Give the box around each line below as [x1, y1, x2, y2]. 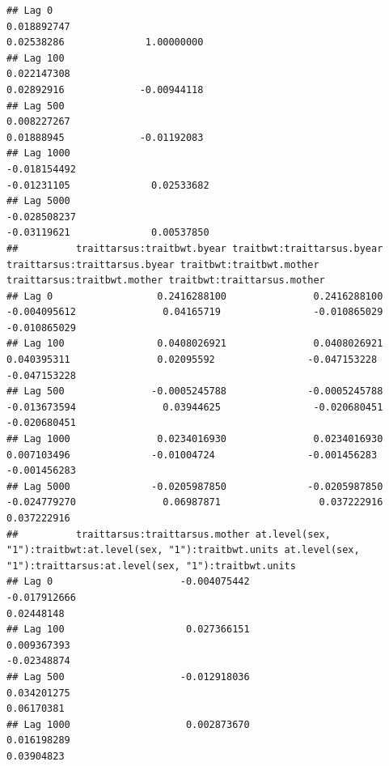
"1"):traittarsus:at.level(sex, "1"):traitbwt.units [6, 560, 296, 572]
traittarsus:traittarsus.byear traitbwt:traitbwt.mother [6, 258, 319, 270]
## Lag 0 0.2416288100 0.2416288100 [6, 290, 383, 302]
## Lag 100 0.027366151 [6, 623, 250, 636]
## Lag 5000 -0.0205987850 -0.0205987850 [6, 480, 383, 492]
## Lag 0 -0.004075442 [6, 576, 250, 588]
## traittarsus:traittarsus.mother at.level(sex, [6, 528, 331, 540]
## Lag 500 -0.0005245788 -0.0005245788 [6, 385, 383, 398]
